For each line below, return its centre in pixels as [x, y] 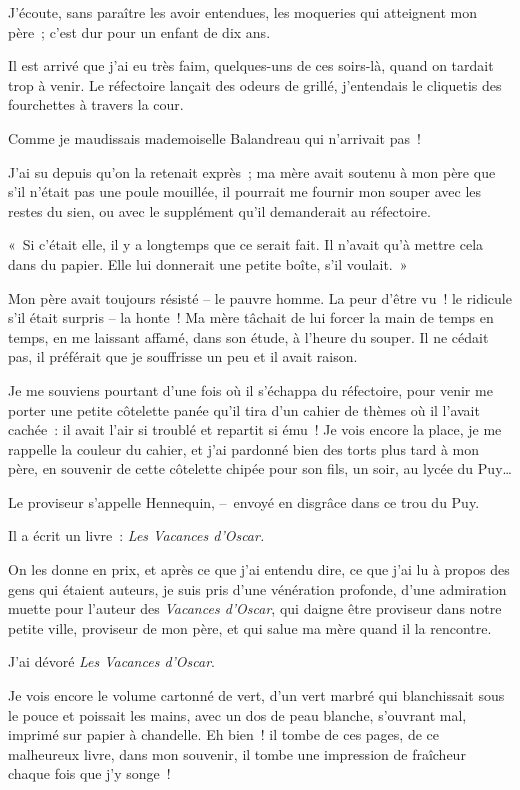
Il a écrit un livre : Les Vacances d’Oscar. [136, 535]
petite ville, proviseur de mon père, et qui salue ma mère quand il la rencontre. [250, 627]
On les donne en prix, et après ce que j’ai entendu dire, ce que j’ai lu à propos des [259, 569]
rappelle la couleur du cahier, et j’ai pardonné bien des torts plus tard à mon [244, 448]
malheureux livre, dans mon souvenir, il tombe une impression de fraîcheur [237, 753]
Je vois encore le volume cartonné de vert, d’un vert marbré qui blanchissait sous [256, 695]
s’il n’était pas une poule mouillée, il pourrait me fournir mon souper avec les [245, 191]
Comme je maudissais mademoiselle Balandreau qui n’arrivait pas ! [214, 137]
